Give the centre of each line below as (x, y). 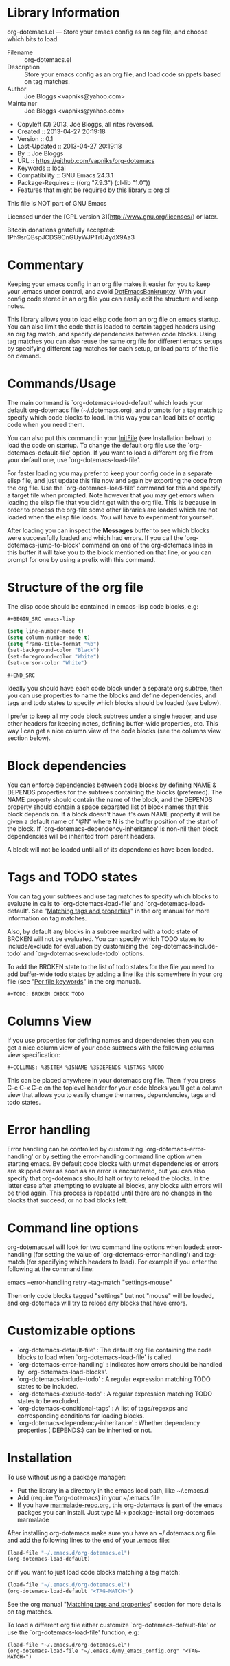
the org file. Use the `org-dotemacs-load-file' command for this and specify (114, 488)
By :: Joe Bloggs (40, 153)
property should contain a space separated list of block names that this (108, 807)
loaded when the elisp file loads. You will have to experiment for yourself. (111, 517)
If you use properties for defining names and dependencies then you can (111, 1040)
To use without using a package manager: (66, 1477)
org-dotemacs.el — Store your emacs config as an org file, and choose (107, 32)
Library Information (64, 13)
